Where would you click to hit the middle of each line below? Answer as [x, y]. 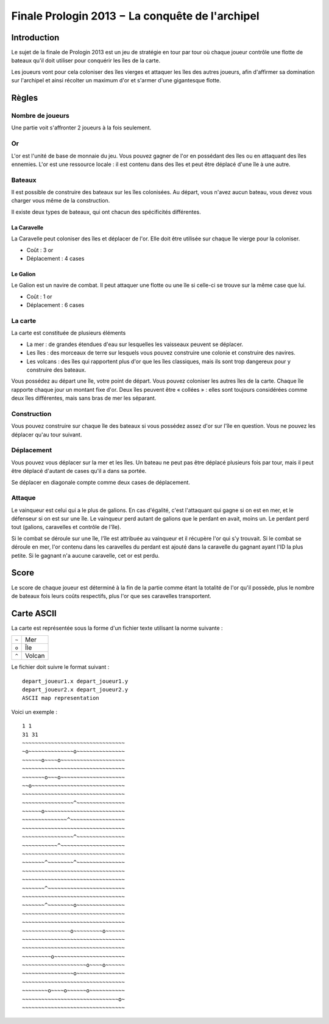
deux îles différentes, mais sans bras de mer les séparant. [84, 398]
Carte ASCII [34, 613]
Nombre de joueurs [40, 116]
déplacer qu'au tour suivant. [47, 434]
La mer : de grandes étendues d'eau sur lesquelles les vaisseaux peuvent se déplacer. [135, 344]
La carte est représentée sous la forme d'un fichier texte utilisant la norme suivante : [117, 628]
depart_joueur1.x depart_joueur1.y [75, 681]
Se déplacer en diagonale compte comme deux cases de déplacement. [101, 482]
